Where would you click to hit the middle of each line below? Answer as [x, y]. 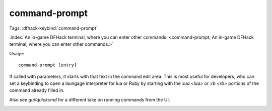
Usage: [17, 53]
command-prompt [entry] [48, 65]
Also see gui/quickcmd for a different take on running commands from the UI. [90, 99]
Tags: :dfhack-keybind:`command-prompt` [53, 28]
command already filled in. [37, 90]
